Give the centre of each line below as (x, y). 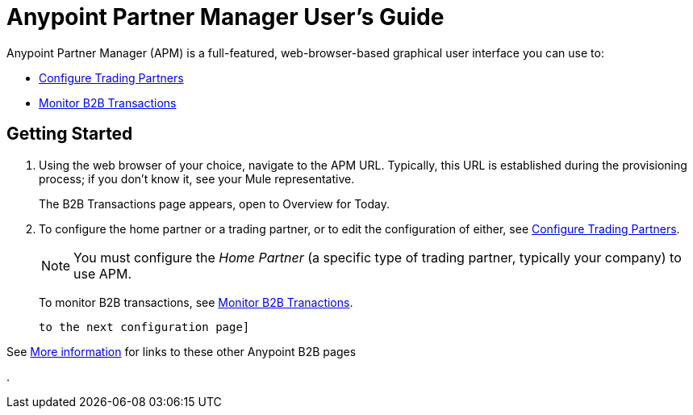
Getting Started (70, 134)
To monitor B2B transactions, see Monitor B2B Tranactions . (196, 302)
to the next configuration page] (144, 327)
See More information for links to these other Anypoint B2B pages (182, 351)
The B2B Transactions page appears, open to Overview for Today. (214, 203)
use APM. (103, 273)
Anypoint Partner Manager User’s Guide (225, 17)
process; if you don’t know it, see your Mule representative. (197, 178)
